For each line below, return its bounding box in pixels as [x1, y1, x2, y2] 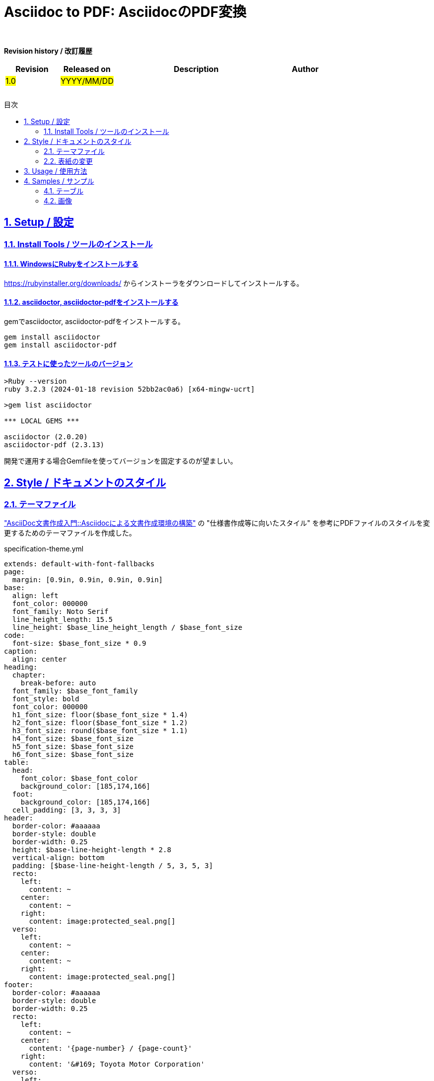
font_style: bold [12, 695, 79, 703]
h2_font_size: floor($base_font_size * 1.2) [12, 719, 188, 727]
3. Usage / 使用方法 [24, 166, 87, 175]
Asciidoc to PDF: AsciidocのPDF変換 [4, 3, 247, 20]
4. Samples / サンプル [24, 176, 94, 185]
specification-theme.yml [4, 544, 84, 553]
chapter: [12, 671, 46, 679]
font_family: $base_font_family [12, 687, 138, 695]
